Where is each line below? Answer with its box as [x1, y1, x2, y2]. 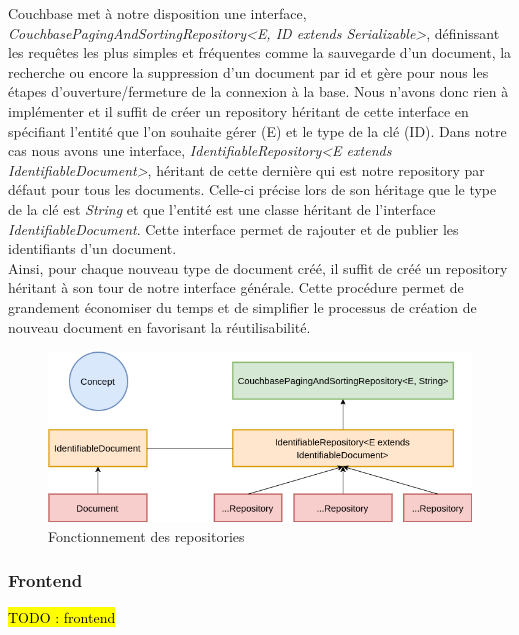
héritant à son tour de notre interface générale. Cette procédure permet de [8, 277, 464, 298]
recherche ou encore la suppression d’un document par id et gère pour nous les [8, 61, 489, 82]
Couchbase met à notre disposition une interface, [8, 3, 307, 23]
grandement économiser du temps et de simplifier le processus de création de [8, 296, 477, 317]
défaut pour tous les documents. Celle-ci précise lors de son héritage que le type [8, 179, 497, 200]
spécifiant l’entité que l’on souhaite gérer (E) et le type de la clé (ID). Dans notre [8, 120, 507, 141]
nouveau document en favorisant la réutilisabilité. [8, 316, 311, 337]
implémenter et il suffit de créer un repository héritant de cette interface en [8, 100, 469, 121]
